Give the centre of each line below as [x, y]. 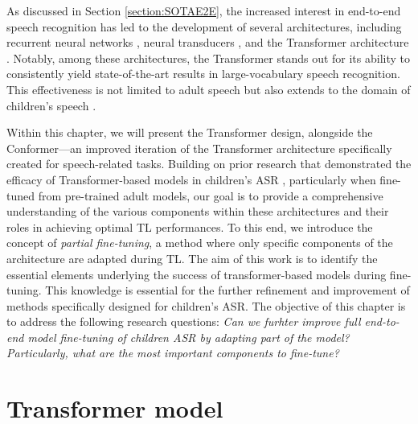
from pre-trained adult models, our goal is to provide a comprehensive [211, 195]
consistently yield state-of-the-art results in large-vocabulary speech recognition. [203, 74]
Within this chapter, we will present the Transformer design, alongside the [190, 132]
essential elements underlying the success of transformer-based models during [197, 274]
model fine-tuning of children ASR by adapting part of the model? [189, 337]
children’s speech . [51, 105]
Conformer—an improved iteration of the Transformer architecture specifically [199, 148]
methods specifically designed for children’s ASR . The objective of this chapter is [206, 305]
